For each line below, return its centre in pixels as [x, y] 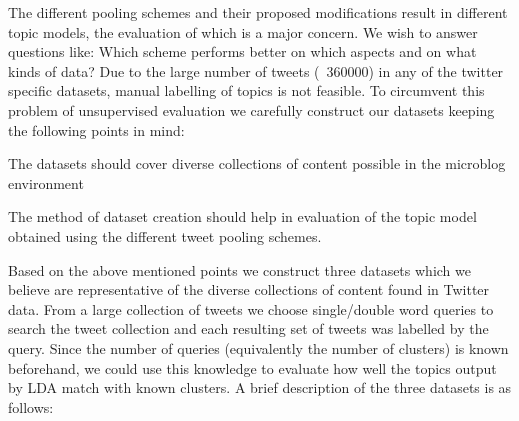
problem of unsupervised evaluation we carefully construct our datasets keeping [251, 109]
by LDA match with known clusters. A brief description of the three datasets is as [260, 387]
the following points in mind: [96, 129]
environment [46, 182]
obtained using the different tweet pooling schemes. [165, 235]
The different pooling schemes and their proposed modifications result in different [258, 12]
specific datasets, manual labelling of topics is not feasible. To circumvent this [246, 90]
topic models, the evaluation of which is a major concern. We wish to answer [243, 31]
